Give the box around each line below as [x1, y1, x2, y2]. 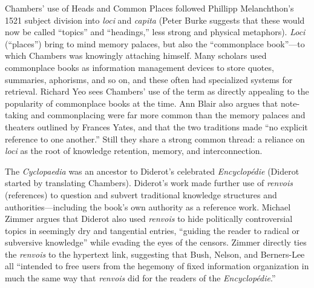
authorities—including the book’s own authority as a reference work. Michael [5, 200, 291, 213]
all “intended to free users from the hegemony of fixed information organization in [5, 260, 309, 272]
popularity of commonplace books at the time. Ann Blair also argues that [5, 96, 278, 109]
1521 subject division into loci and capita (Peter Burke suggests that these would [5, 13, 305, 26]
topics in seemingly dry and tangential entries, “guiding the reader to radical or [5, 224, 299, 236]
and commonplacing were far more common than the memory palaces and [31, 109, 306, 121]
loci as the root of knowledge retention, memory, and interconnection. [5, 144, 263, 157]
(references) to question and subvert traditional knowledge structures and [5, 188, 277, 201]
